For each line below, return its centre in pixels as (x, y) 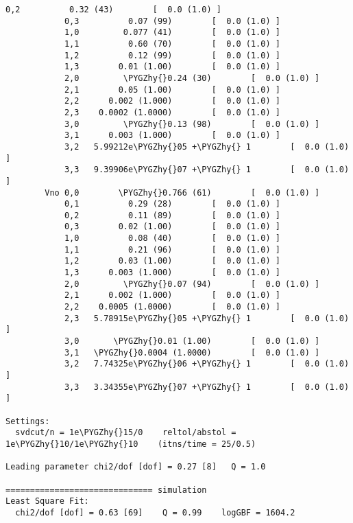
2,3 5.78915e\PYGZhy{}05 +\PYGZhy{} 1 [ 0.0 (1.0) (207, 318)
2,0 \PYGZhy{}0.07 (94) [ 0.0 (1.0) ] (192, 284)
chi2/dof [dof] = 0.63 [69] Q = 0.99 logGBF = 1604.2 (155, 512)
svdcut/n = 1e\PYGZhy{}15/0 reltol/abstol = (126, 433)
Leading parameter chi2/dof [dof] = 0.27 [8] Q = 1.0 (136, 467)
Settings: (28, 421)
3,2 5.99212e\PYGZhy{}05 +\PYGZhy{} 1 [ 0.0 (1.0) (207, 147)
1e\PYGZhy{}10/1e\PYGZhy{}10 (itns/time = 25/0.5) (131, 444)
